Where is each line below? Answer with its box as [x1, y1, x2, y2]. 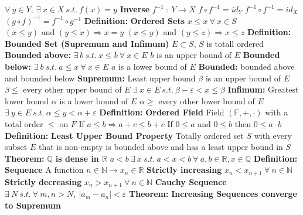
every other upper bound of [23, 83, 122, 95]
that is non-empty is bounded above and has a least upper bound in [38, 141, 283, 153]
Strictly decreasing [5, 175, 82, 187]
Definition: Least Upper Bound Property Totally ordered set [5, 129, 244, 141]
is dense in [55, 152, 99, 164]
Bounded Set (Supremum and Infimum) [5, 37, 169, 49]
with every [254, 129, 292, 141]
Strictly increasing [147, 163, 222, 176]
